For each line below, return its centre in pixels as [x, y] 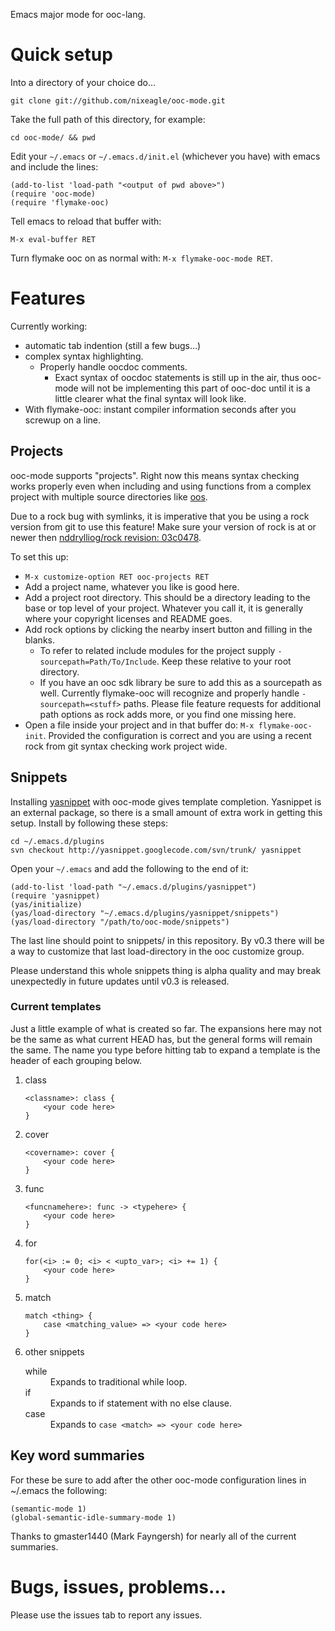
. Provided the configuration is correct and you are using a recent [177, 735]
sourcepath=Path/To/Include [98, 662]
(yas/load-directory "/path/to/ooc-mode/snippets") [120, 922]
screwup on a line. [63, 420]
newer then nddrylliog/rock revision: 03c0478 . [106, 537]
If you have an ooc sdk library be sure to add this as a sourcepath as [181, 682]
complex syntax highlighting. [84, 356]
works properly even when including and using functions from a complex [161, 486]
